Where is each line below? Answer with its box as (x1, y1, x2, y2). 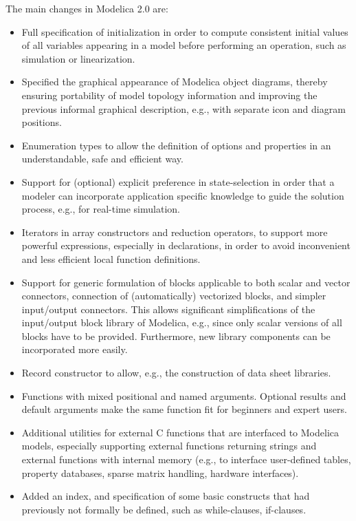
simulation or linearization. (21, 51, 135, 65)
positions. (21, 115, 62, 129)
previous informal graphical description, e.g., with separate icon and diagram (21, 101, 346, 116)
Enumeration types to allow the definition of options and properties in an (21, 138, 331, 152)
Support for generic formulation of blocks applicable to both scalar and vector (21, 275, 351, 289)
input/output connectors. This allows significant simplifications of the (21, 301, 315, 316)
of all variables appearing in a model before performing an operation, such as (21, 38, 346, 52)
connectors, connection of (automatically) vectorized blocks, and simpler (21, 288, 326, 303)
